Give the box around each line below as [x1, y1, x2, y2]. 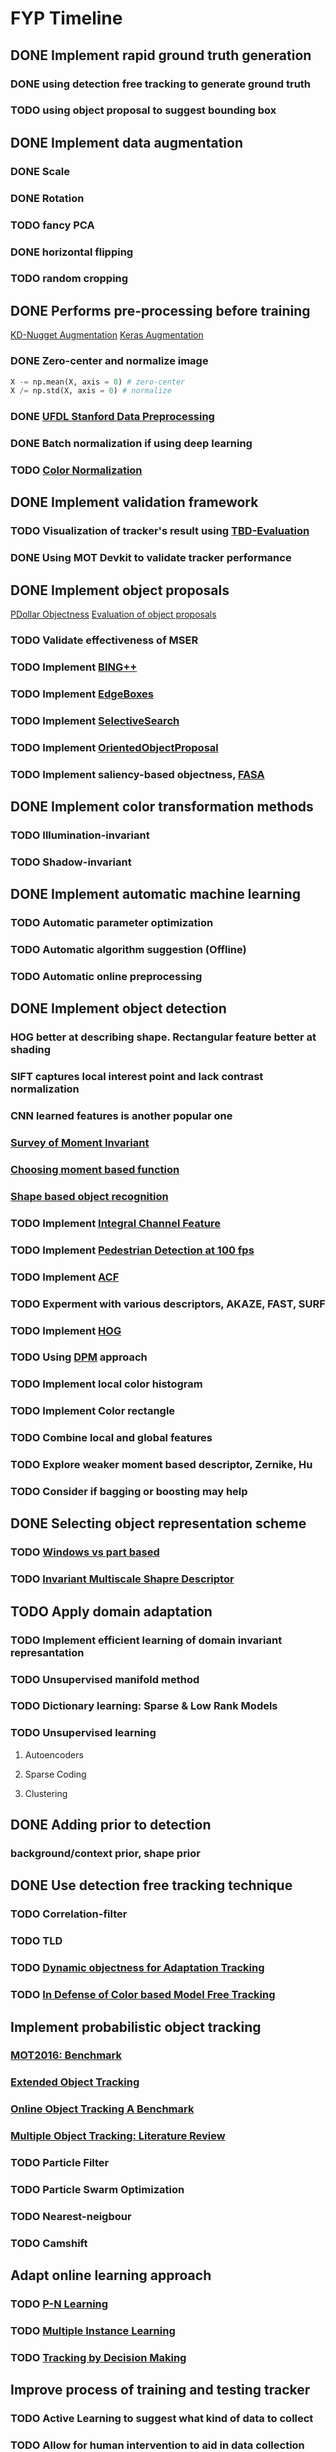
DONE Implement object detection [10, 1000, 227, 1017]
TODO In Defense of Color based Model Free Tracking [10, 1988, 276, 2002]
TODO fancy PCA [10, 218, 95, 232]
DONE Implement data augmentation [10, 134, 243, 151]
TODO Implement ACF [10, 1270, 120, 1284]
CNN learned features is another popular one [10, 1109, 233, 1123]
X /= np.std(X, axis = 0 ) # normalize [10, 386, 172, 396]
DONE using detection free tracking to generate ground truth [10, 77, 312, 91]
